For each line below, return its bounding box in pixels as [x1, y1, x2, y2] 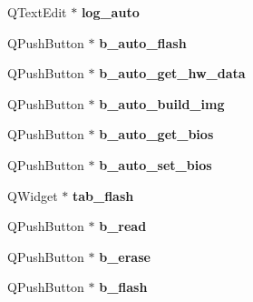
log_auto [81, 3, 140, 21]
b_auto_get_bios [99, 125, 214, 144]
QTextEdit [7, 3, 67, 21]
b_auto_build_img [99, 94, 225, 113]
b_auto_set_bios [99, 155, 212, 174]
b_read [99, 216, 147, 236]
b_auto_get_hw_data [99, 64, 246, 83]
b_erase [99, 247, 151, 266]
